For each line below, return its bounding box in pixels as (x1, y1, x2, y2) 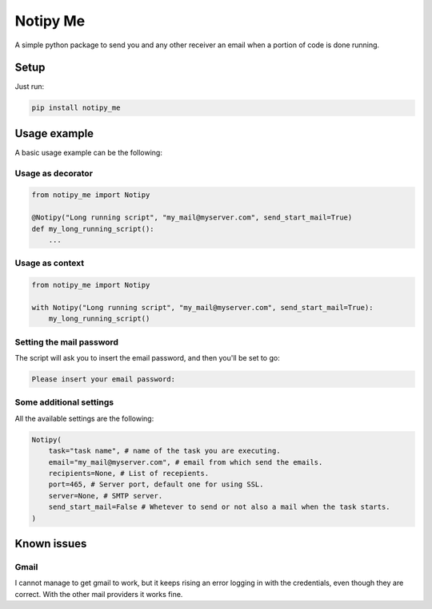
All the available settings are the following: (14, 413, 154, 423)
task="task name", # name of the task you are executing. (48, 446, 281, 456)
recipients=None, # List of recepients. (48, 469, 210, 478)
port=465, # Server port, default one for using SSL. (48, 480, 264, 489)
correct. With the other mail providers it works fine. (14, 589, 183, 599)
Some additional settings (14, 397, 114, 408)
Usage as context (14, 257, 84, 268)
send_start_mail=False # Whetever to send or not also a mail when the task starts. (48, 502, 391, 512)
